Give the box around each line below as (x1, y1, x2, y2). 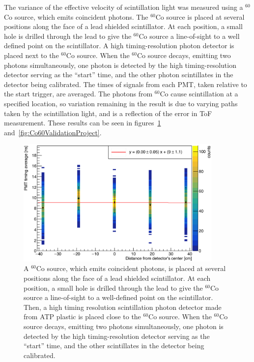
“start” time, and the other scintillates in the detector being (24, 340, 204, 351)
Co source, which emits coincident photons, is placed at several (36, 263, 226, 273)
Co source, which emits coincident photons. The (4, 11, 148, 22)
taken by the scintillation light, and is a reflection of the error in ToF (4, 108, 212, 118)
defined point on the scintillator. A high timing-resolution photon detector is (4, 40, 234, 51)
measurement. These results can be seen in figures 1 (4, 118, 161, 128)
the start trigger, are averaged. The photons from (4, 89, 153, 99)
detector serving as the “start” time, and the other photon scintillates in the (4, 69, 233, 80)
